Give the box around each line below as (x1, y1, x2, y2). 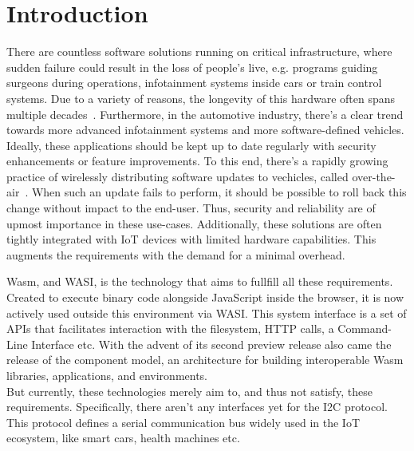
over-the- (352, 168, 396, 184)
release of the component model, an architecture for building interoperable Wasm (6, 351, 404, 368)
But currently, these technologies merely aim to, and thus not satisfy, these (6, 382, 373, 399)
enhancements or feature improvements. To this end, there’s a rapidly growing (6, 152, 388, 169)
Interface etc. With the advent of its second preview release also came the (31, 335, 392, 352)
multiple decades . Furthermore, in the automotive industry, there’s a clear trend (6, 105, 404, 122)
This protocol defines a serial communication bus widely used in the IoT (6, 413, 361, 430)
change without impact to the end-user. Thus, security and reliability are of (6, 200, 376, 216)
